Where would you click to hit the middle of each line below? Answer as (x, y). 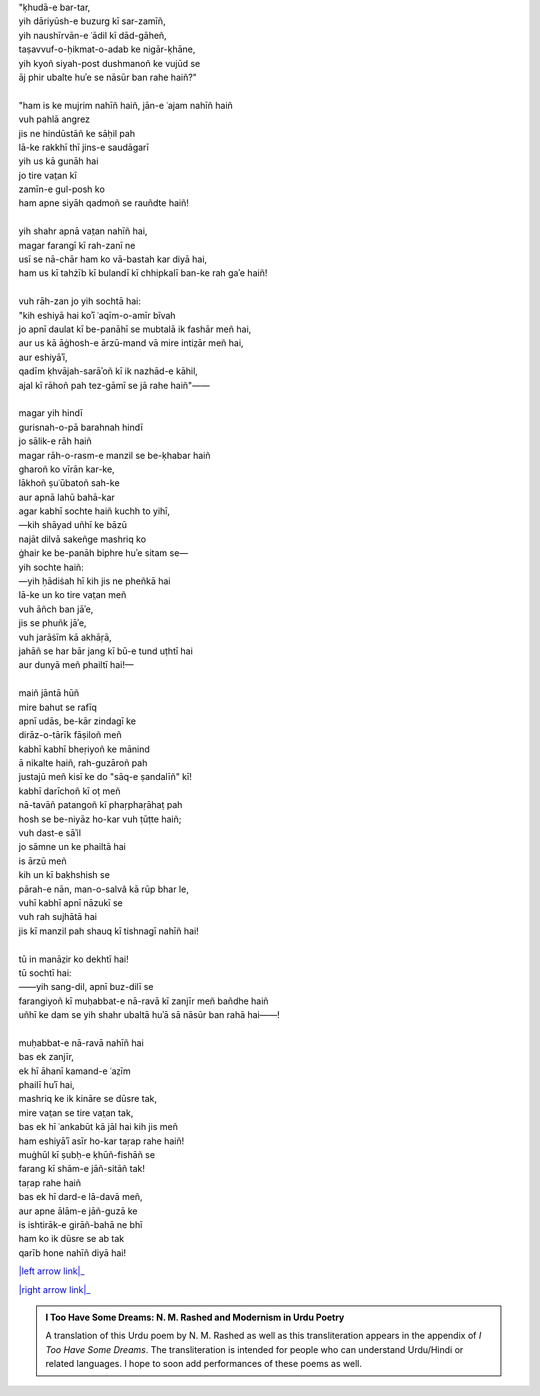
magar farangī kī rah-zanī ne (77, 245)
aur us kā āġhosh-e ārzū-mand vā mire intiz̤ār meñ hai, (131, 343)
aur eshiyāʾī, (43, 357)
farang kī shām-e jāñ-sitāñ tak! (81, 1169)
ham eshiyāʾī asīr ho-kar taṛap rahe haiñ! (101, 1141)
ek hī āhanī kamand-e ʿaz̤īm (75, 1071)
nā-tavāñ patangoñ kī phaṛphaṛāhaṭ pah (100, 805)
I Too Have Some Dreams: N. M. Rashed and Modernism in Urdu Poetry (195, 1317)
